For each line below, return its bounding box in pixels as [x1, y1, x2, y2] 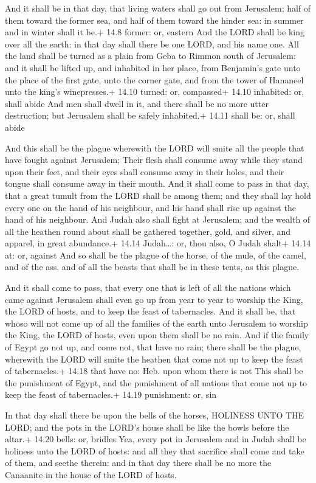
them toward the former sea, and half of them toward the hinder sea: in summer [5, 13, 304, 26]
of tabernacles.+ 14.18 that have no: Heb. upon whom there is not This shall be [5, 364, 303, 377]
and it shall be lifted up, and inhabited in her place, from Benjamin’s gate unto [5, 61, 301, 74]
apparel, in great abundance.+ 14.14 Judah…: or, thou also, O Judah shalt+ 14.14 [5, 237, 311, 249]
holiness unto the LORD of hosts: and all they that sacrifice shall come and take [5, 444, 304, 457]
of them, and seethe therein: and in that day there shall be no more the [5, 456, 272, 469]
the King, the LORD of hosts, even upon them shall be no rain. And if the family [5, 328, 309, 341]
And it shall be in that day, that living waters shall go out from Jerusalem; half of [5, 2, 311, 14]
